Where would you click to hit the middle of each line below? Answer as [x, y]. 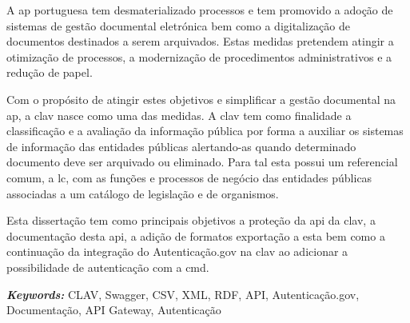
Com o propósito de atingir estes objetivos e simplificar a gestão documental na [201, 99]
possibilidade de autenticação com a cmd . [108, 267]
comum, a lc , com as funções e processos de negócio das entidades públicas [189, 177]
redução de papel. [50, 72]
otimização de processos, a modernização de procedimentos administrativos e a [199, 56]
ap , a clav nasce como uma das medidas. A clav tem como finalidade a [179, 115]
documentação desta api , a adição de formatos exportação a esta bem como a [196, 235]
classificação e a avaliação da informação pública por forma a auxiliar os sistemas [205, 131]
